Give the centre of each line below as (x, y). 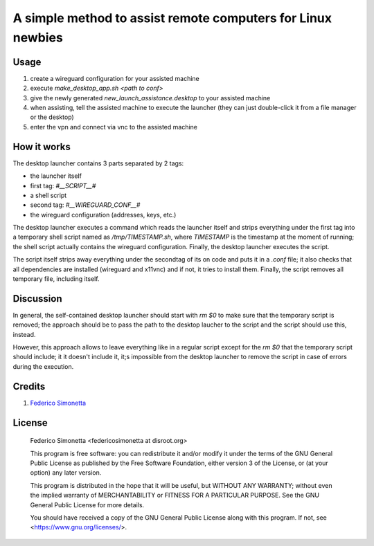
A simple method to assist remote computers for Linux (172, 18)
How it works (42, 146)
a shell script (48, 195)
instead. (24, 334)
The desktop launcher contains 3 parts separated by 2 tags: (98, 163)
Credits (29, 386)
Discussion (37, 299)
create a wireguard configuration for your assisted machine (115, 78)
